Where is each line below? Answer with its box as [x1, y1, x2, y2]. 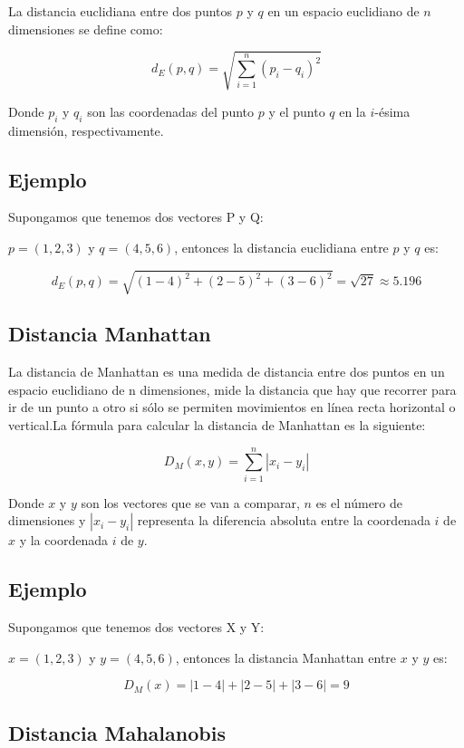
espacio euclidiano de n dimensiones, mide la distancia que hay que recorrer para [8, 379, 457, 398]
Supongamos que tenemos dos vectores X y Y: [8, 618, 265, 637]
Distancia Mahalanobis [8, 718, 226, 746]
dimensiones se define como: [8, 19, 163, 38]
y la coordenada [19, 531, 108, 550]
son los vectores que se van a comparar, [81, 493, 300, 512]
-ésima [374, 101, 411, 120]
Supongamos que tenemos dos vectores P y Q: [8, 207, 264, 226]
